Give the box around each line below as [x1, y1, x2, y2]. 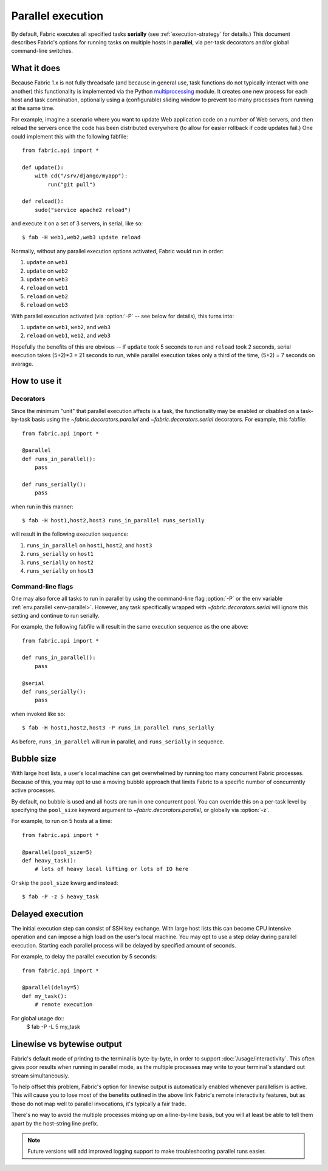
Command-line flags [11, 582, 73, 590]
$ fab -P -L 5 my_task [26, 1023, 80, 1030]
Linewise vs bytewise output [11, 1039, 122, 1049]
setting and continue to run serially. [11, 612, 100, 619]
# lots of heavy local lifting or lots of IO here [34, 865, 189, 873]
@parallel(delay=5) [22, 984, 80, 991]
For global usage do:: [11, 1014, 64, 1022]
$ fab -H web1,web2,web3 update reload [22, 234, 141, 241]
